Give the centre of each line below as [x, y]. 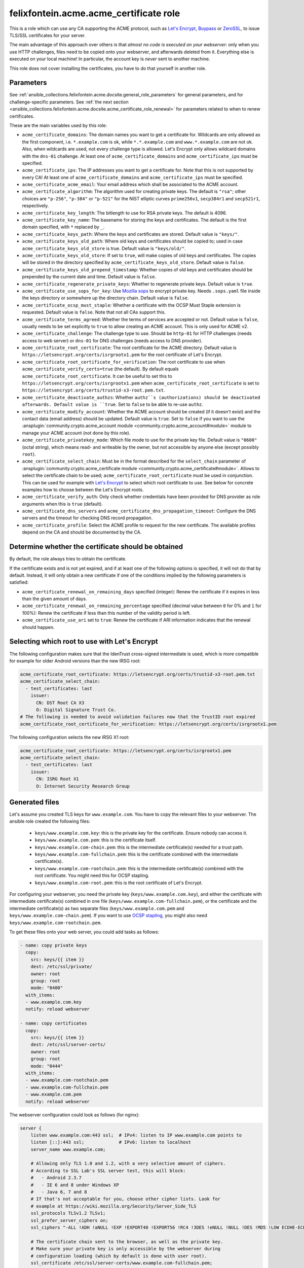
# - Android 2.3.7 [56, 1178]
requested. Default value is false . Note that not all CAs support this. [94, 312]
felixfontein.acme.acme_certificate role [95, 13]
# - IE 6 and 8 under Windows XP [75, 1185]
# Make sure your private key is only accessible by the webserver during [125, 1249]
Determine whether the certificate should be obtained [96, 547]
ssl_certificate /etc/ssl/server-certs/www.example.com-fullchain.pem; [122, 1263]
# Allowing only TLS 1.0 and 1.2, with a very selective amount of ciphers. [128, 1164]
